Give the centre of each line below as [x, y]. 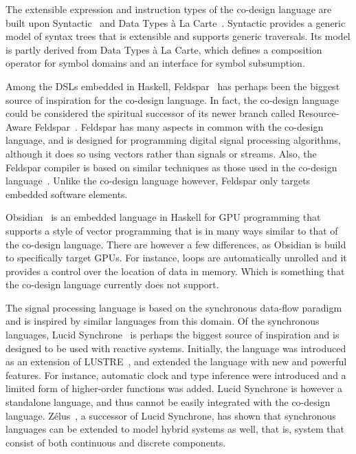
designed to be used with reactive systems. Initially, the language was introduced [176, 348]
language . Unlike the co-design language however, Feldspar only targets [158, 181]
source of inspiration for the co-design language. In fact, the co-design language [172, 99]
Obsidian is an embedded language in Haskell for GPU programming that [163, 217]
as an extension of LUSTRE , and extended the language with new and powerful [176, 361]
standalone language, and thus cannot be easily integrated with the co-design [168, 402]
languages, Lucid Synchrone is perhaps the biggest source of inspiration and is [173, 335]
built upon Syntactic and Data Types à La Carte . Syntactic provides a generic [176, 22]
